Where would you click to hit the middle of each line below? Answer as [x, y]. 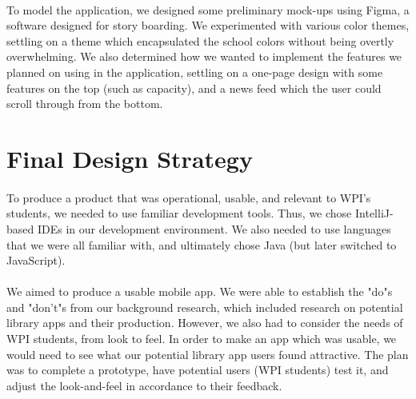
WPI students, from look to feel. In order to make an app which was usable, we [202, 339]
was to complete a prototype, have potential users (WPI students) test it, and [198, 370]
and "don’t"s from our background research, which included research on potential [205, 307]
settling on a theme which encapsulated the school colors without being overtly [200, 40]
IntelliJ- [374, 213]
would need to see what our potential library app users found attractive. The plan [208, 354]
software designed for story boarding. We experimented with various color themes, [208, 25]
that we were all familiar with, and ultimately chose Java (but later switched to [202, 244]
